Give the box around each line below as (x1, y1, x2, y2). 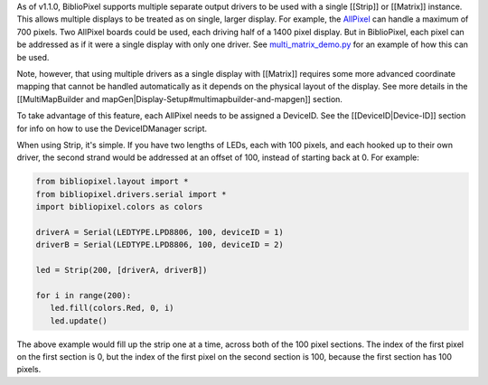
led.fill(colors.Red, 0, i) (50, 303, 175, 314)
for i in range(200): (35, 290, 132, 300)
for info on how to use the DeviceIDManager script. (16, 123, 208, 134)
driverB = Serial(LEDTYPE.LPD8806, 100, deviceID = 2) (35, 239, 284, 250)
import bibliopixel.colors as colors (35, 202, 203, 212)
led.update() (50, 315, 108, 325)
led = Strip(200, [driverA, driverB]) (35, 265, 208, 276)
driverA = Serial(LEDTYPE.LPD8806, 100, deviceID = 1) (35, 227, 284, 237)
